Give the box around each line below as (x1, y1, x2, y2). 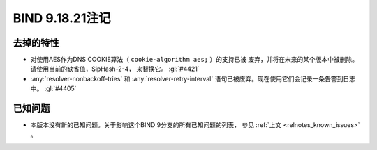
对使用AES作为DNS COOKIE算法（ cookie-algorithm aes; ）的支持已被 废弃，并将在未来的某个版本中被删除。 (30, 56, 359, 64)
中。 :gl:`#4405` (30, 84, 77, 93)
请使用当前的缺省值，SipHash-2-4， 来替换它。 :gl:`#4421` (30, 65, 200, 73)
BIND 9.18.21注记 (13, 10, 111, 26)
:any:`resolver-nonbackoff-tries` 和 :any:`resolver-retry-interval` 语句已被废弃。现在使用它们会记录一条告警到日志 (30, 74, 356, 83)
